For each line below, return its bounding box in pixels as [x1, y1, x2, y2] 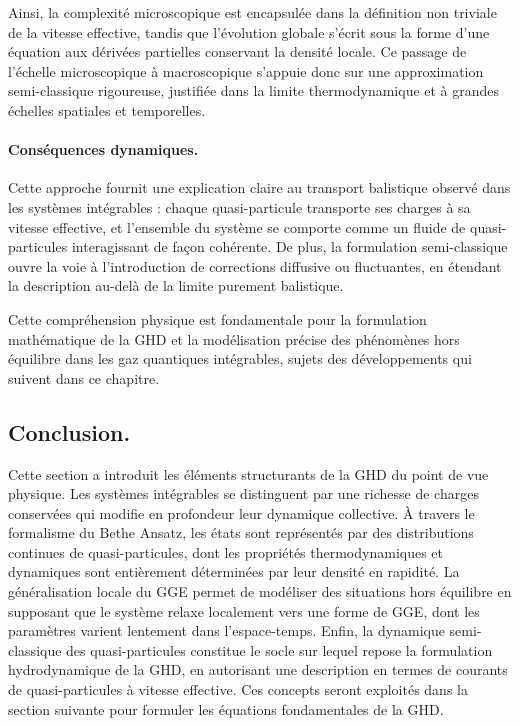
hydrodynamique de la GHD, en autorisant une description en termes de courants [8, 659, 508, 680]
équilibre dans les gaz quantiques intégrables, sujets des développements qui [8, 348, 472, 369]
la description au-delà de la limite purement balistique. [8, 275, 344, 296]
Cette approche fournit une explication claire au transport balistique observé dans [8, 177, 511, 198]
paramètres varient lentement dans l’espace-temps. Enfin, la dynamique [8, 620, 445, 641]
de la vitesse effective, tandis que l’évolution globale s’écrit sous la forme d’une [8, 21, 490, 42]
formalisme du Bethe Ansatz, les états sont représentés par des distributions [8, 522, 474, 543]
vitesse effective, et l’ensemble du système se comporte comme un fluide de [8, 216, 466, 237]
